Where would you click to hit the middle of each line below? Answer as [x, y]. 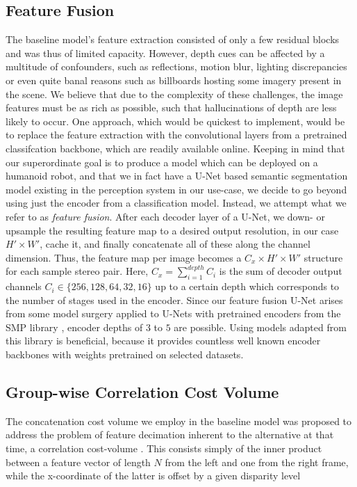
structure [323, 257]
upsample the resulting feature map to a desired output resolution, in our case [172, 230]
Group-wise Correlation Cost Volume [142, 392]
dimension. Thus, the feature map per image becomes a [124, 257]
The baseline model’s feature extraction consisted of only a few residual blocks [173, 39]
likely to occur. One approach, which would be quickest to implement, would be [175, 121]
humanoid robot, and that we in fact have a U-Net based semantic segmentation [177, 176]
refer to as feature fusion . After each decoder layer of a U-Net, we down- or [165, 216]
